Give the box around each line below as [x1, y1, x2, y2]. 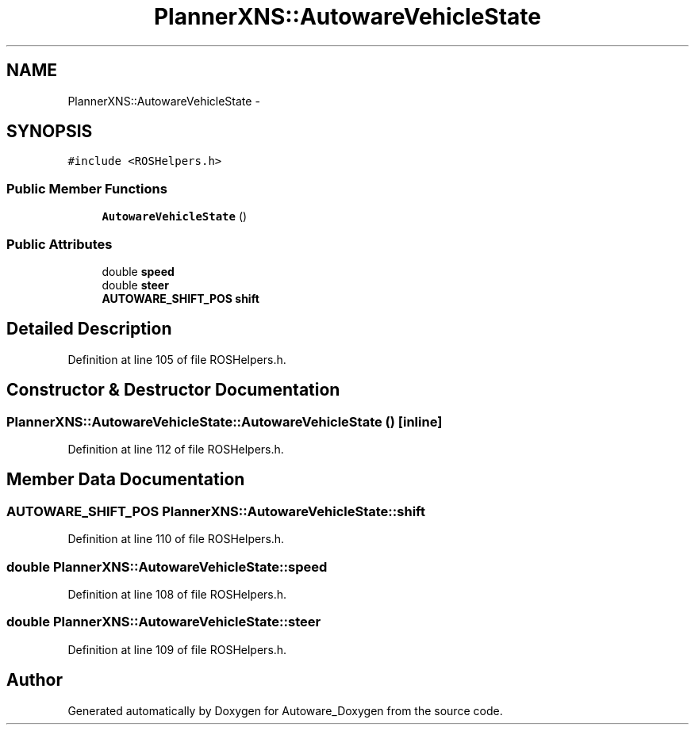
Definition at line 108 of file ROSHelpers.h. [67, 587, 287, 601]
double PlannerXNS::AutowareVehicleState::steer [6, 614, 321, 630]
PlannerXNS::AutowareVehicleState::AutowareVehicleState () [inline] [6, 413, 443, 430]
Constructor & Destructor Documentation [6, 380, 340, 400]
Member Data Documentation [6, 469, 245, 490]
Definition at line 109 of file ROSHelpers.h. [67, 642, 287, 656]
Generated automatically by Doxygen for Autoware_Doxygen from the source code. [67, 703, 503, 718]
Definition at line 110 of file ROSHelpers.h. [67, 532, 285, 546]
